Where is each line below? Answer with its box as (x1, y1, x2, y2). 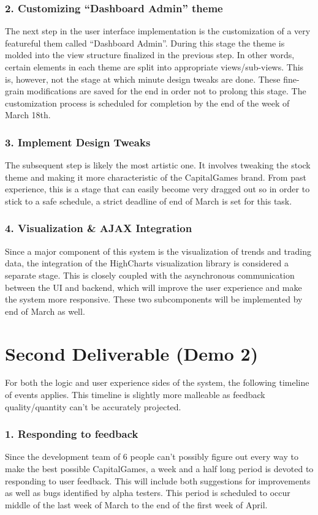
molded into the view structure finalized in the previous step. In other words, (5, 48, 295, 61)
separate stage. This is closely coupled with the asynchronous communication (5, 268, 295, 281)
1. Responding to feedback (5, 426, 138, 442)
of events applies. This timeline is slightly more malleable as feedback (5, 388, 265, 401)
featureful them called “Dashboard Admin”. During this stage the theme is (5, 36, 285, 49)
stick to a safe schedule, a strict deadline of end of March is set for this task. (5, 194, 292, 207)
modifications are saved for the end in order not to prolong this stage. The (26, 85, 306, 97)
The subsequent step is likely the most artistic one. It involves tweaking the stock (5, 159, 311, 171)
